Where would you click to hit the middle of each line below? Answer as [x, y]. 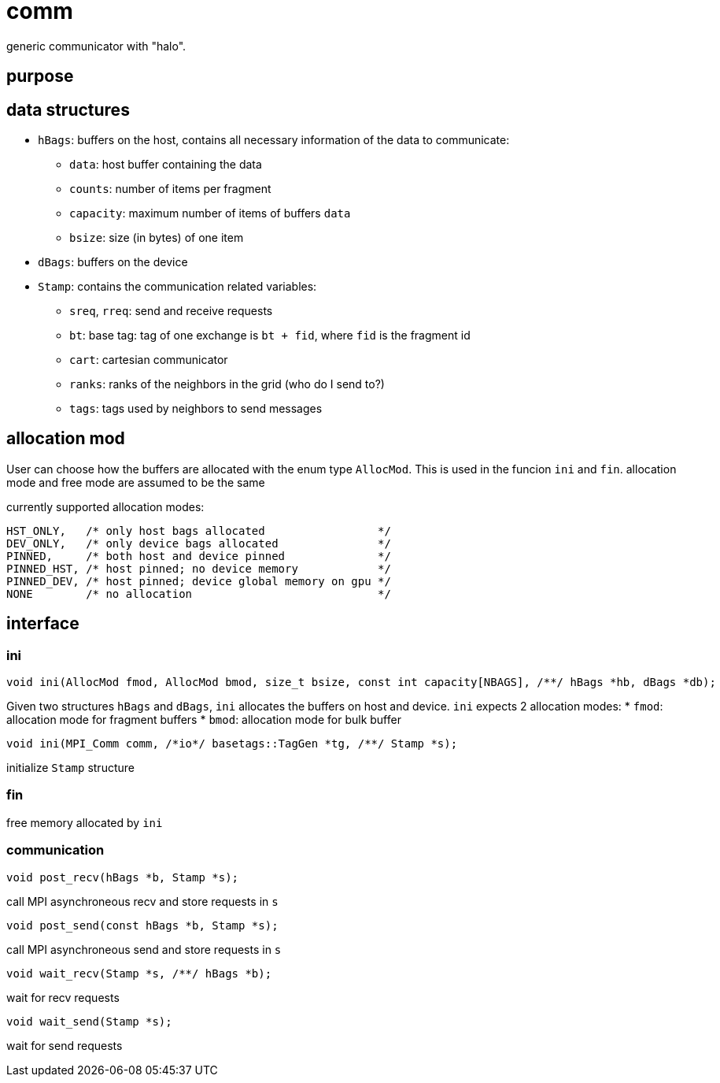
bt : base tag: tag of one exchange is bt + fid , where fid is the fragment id [270, 336]
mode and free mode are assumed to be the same [136, 482]
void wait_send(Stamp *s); [89, 1021]
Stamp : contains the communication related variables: [177, 287]
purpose [40, 76]
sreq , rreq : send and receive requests [171, 311]
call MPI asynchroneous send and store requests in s [144, 949]
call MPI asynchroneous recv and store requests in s [142, 901]
